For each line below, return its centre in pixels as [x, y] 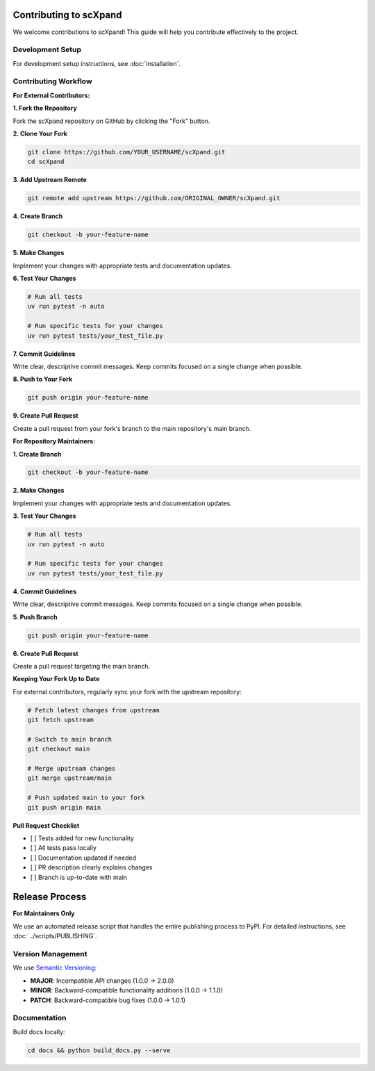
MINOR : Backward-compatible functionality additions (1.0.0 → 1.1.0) [127, 990]
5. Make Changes [39, 253]
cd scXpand [46, 162]
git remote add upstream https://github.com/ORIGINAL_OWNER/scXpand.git [154, 198]
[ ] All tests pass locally [64, 848]
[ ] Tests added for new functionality [82, 838]
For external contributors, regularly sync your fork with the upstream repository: [127, 692]
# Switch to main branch [70, 739]
